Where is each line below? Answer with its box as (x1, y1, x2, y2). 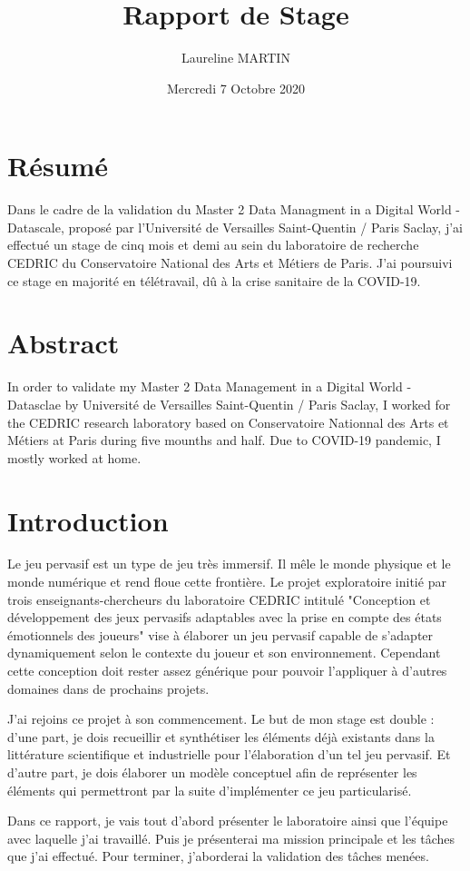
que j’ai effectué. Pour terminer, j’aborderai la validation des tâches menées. (7, 846, 429, 866)
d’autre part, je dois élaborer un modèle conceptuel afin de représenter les (7, 762, 417, 781)
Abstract (7, 324, 120, 361)
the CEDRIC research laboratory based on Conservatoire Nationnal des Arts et (7, 412, 449, 431)
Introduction (7, 501, 169, 539)
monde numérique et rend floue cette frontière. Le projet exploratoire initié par (7, 572, 446, 591)
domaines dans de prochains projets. (7, 678, 210, 698)
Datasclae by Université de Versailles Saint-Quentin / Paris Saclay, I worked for (7, 394, 451, 413)
